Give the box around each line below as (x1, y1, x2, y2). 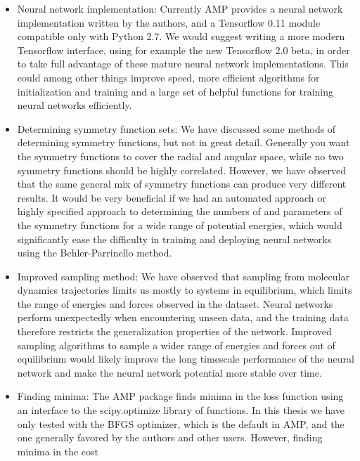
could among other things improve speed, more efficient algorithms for (17, 70, 320, 84)
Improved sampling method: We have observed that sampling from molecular (17, 268, 349, 283)
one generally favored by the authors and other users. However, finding (17, 430, 323, 445)
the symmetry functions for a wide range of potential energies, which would (17, 217, 342, 232)
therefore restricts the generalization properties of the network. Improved (17, 324, 332, 339)
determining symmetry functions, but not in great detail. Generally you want (17, 135, 350, 150)
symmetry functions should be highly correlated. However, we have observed (17, 162, 346, 177)
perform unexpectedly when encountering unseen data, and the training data (17, 310, 349, 325)
